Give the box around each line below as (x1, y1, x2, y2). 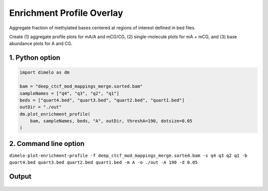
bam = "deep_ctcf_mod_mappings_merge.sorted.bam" (19, 84, 143, 89)
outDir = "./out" (19, 104, 62, 110)
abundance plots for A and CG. (9, 41, 73, 47)
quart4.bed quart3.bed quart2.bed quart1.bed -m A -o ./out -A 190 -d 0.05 (9, 160, 198, 165)
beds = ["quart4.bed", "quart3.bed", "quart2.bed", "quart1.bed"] (19, 97, 185, 103)
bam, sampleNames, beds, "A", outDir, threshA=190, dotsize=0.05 (30, 118, 193, 124)
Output (9, 172, 32, 181)
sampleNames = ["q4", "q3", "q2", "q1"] (19, 91, 119, 96)
